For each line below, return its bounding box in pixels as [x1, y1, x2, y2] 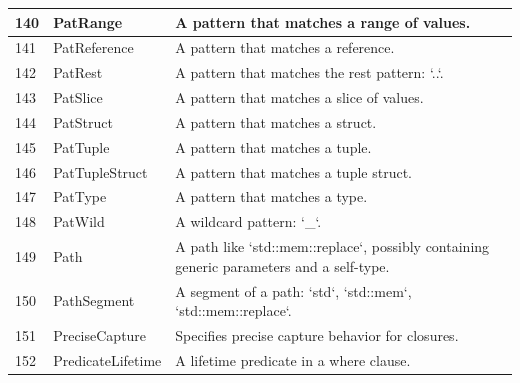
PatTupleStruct [53, 161, 148, 182]
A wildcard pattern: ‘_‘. [175, 211, 322, 232]
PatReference [53, 37, 134, 58]
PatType [53, 186, 107, 207]
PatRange [53, 11, 123, 32]
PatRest [53, 62, 103, 83]
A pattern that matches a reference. [175, 37, 395, 58]
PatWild [53, 211, 105, 232]
